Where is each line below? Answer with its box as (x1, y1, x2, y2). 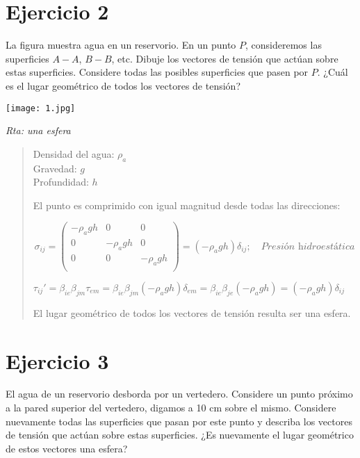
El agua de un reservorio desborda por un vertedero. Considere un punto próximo (6, 386, 353, 401)
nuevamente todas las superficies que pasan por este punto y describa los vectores (6, 414, 352, 428)
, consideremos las (245, 38, 322, 52)
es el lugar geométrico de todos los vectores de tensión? (6, 78, 240, 92)
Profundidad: (33, 174, 89, 189)
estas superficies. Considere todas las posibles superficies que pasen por (6, 65, 309, 79)
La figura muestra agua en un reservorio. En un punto (6, 38, 236, 52)
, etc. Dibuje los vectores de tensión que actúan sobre (111, 51, 338, 65)
